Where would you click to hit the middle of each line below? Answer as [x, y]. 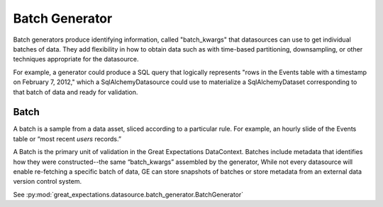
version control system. [47, 182]
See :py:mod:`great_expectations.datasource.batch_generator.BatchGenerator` [128, 194]
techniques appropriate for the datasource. [76, 59]
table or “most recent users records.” [67, 138]
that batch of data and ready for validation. [76, 92]
